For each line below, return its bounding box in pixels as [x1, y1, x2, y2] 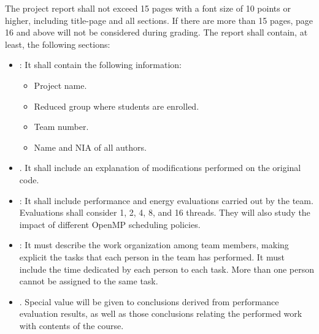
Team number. [34, 120, 89, 133]
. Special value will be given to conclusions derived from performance [19, 295, 279, 308]
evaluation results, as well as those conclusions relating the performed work [19, 307, 302, 320]
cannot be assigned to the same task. [19, 275, 158, 287]
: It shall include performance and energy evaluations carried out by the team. [19, 194, 313, 207]
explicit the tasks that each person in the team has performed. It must [19, 250, 285, 263]
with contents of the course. [19, 319, 124, 332]
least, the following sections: [5, 37, 110, 50]
